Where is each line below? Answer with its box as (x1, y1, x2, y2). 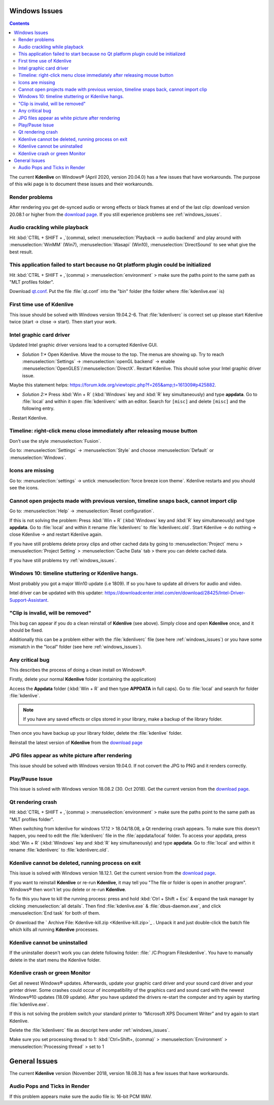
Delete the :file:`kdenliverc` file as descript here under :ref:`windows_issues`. (9, 1027, 170, 1033)
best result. (9, 249, 33, 255)
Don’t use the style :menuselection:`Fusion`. (9, 438, 101, 444)
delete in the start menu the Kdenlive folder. (9, 957, 101, 963)
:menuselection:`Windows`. (9, 454, 66, 461)
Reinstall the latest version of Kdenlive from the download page (9, 739, 143, 745)
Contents (9, 20, 30, 26)
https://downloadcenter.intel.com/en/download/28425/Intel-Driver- (104, 590, 246, 596)
